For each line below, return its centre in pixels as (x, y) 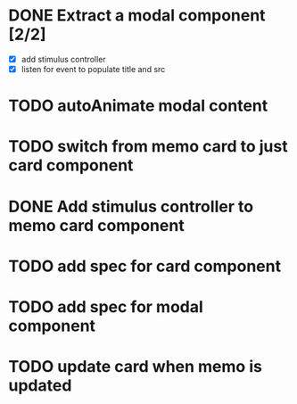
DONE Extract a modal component (137, 16)
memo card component (96, 225)
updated (40, 386)
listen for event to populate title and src (93, 69)
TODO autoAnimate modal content (138, 106)
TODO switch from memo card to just (148, 147)
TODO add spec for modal (106, 307)
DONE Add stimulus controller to (131, 206)
